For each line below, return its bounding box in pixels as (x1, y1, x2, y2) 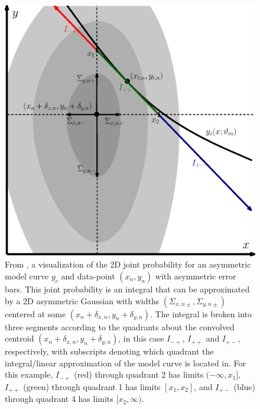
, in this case (118, 332, 164, 344)
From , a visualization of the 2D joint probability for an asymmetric (5, 258, 251, 270)
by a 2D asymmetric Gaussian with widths (5, 294, 160, 307)
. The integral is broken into (149, 307, 252, 320)
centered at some (5, 307, 66, 320)
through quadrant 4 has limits (5, 392, 113, 405)
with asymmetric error (155, 270, 236, 282)
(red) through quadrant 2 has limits (74, 368, 204, 381)
